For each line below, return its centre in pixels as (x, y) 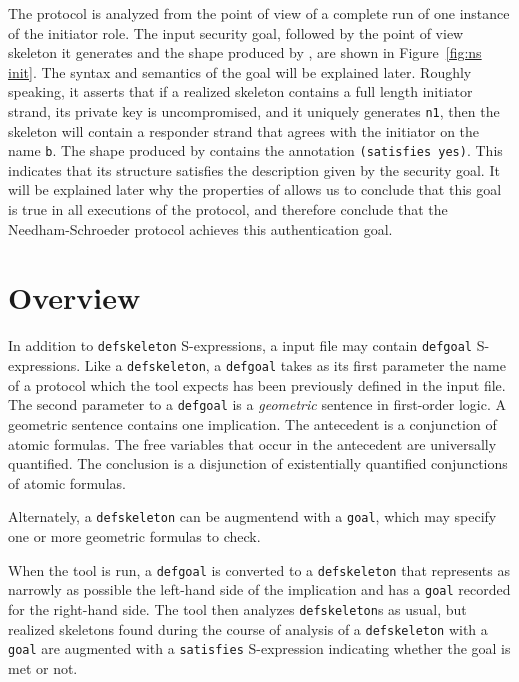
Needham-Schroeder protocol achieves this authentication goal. (200, 228)
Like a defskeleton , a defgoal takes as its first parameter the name (295, 365)
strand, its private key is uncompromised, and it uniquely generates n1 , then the (254, 110)
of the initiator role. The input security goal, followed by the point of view (236, 32)
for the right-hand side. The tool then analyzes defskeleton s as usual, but (237, 608)
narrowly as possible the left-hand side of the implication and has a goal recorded (259, 589)
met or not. (43, 667)
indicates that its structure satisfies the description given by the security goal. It (254, 169)
